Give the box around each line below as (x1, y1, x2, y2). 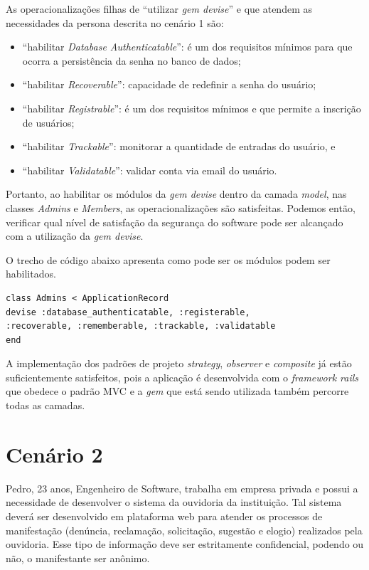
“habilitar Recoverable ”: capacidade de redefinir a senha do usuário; (22, 77, 316, 92)
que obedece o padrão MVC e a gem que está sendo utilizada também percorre (6, 384, 349, 399)
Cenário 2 (6, 439, 103, 468)
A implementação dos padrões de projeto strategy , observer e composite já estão (6, 356, 352, 371)
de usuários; (22, 115, 75, 130)
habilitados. (6, 266, 56, 281)
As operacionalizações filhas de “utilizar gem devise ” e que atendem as (6, 1, 312, 16)
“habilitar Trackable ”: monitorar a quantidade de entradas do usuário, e (22, 139, 336, 154)
